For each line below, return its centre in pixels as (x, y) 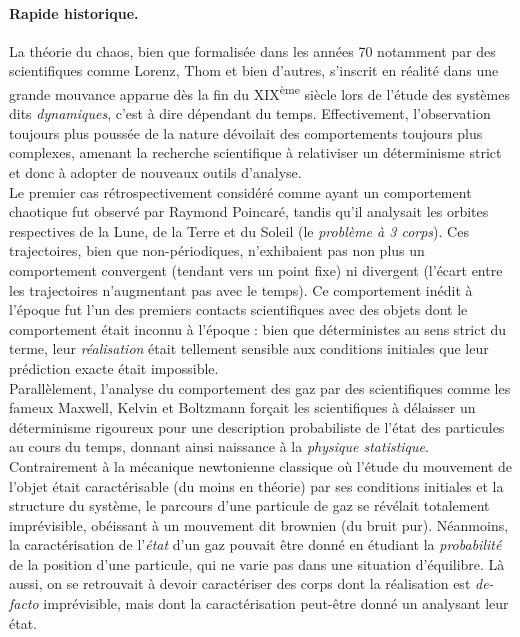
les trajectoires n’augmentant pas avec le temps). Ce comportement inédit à (241, 289)
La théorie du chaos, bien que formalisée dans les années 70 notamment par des (252, 50)
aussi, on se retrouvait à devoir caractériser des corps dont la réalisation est (240, 583)
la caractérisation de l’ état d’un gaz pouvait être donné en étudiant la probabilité (255, 544)
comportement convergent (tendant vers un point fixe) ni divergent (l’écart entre (256, 269)
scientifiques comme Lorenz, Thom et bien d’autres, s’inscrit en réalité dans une (254, 70)
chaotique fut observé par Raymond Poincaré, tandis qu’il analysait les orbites (249, 211)
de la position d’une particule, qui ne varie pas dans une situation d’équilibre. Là (257, 563)
